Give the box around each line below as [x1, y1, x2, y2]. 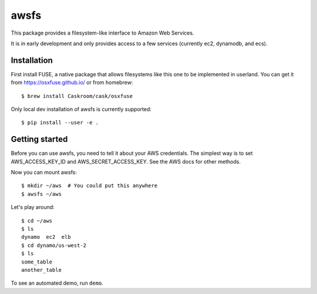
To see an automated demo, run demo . [11, 279, 104, 287]
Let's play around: [11, 204, 55, 211]
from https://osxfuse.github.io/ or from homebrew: [11, 79, 133, 86]
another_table [21, 267, 62, 273]
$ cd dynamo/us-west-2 [21, 242, 87, 249]
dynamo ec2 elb [21, 234, 71, 241]
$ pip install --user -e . [21, 119, 99, 126]
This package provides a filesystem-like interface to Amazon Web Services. [11, 29, 194, 36]
